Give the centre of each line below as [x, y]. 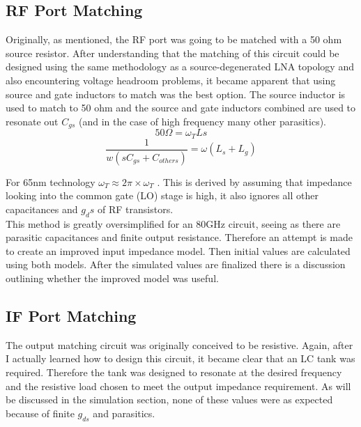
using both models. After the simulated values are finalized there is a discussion [176, 264]
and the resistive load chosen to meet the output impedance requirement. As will [178, 386]
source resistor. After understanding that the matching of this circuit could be [172, 53]
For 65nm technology [51, 181]
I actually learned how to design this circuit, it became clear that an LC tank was [180, 358]
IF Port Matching [71, 315]
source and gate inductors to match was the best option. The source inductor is [176, 94]
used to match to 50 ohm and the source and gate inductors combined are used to [181, 108]
